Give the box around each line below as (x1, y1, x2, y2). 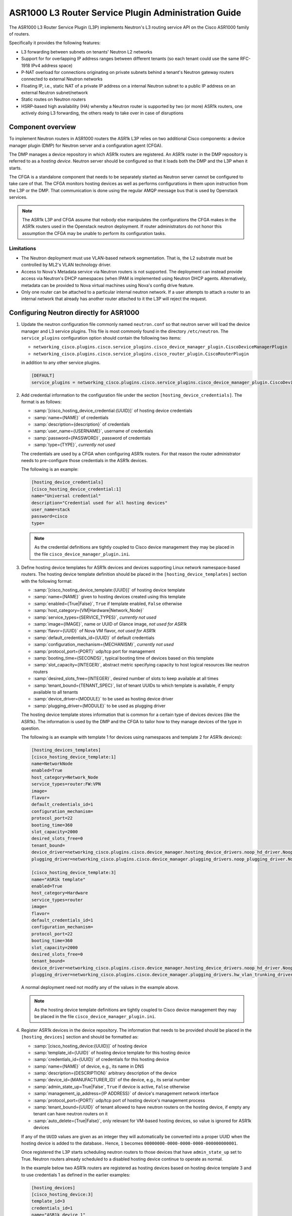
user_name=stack (31, 506, 71, 512)
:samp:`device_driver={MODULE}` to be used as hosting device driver (33, 696, 174, 702)
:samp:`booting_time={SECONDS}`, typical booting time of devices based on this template (33, 655, 214, 661)
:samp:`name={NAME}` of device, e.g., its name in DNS (33, 1063, 145, 1069)
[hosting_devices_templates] (31, 747, 101, 753)
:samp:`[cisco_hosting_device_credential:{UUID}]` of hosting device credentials (33, 408, 192, 413)
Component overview (9, 123, 76, 131)
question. (21, 725, 40, 731)
